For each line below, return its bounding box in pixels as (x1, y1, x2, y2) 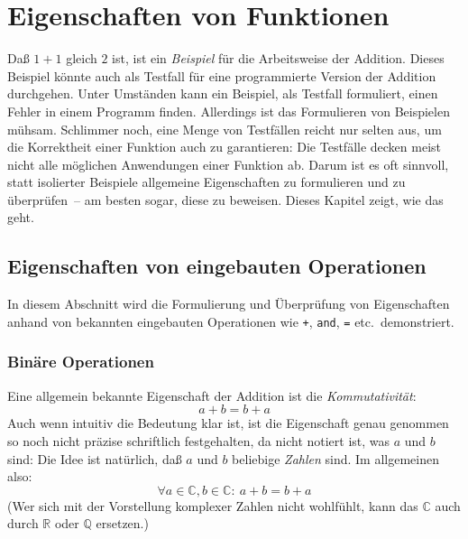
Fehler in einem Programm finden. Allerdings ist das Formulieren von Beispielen (7, 101, 450, 120)
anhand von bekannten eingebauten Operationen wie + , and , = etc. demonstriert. (7, 311, 454, 330)
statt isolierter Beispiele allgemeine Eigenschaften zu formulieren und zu (7, 172, 406, 191)
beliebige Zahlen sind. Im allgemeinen (232, 449, 439, 468)
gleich (66, 49, 97, 68)
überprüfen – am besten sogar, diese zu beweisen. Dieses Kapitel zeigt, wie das (7, 190, 444, 209)
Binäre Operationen (7, 350, 154, 373)
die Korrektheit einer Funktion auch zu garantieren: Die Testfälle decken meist (7, 137, 442, 156)
